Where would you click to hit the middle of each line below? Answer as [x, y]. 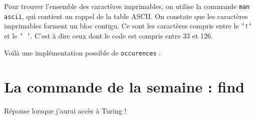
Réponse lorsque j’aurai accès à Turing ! [65, 111]
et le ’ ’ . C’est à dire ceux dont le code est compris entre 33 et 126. [108, 35]
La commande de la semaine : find [124, 87]
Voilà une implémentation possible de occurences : [82, 52]
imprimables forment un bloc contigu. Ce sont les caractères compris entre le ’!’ [128, 26]
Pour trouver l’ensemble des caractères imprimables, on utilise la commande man [127, 6]
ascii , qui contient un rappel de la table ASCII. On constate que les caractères [126, 16]
